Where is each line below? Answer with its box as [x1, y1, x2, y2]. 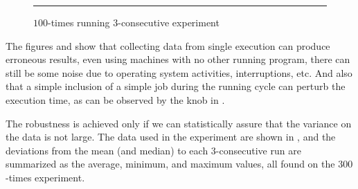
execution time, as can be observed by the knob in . [6, 92, 225, 107]
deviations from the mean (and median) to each [6, 143, 208, 157]
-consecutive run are [215, 143, 301, 157]
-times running [48, 15, 110, 29]
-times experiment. [6, 170, 85, 184]
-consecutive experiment [118, 15, 220, 29]
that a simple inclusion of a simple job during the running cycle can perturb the [6, 79, 346, 93]
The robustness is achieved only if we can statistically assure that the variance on [6, 116, 352, 130]
